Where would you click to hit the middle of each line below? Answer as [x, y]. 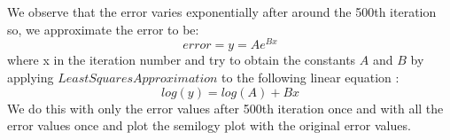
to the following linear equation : [310, 78]
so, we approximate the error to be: [103, 29]
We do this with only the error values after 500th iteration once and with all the [225, 108]
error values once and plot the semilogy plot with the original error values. [209, 125]
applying [31, 78]
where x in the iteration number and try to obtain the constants [182, 60]
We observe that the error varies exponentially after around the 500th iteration [222, 12]
